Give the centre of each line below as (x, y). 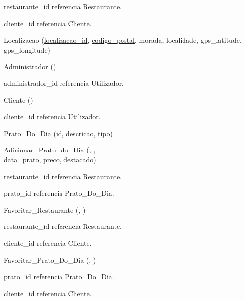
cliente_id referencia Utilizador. (52, 116)
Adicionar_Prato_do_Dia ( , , (50, 150)
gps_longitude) (27, 49)
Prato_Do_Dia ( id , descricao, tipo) (58, 133)
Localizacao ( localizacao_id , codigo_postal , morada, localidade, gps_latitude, (123, 40)
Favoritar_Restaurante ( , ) (45, 209)
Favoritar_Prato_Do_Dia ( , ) (50, 260)
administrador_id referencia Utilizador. (64, 83)
